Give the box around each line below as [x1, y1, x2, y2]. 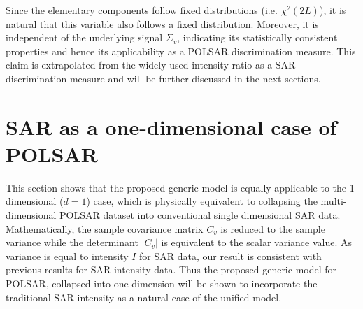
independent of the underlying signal [6, 30, 163, 45]
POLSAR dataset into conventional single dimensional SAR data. [59, 208, 341, 222]
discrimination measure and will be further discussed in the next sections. [6, 71, 321, 85]
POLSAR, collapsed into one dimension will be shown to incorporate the [6, 276, 318, 291]
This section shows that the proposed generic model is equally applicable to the [6, 180, 347, 194]
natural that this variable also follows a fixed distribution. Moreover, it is [6, 16, 319, 31]
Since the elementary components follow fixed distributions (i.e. [6, 3, 278, 17]
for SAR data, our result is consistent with [139, 248, 322, 263]
